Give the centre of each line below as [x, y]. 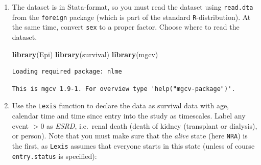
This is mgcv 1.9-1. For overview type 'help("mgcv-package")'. [124, 89]
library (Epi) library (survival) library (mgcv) [85, 54]
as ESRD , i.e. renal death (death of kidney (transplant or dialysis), [152, 125]
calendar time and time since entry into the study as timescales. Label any [129, 115]
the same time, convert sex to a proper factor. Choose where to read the [126, 27]
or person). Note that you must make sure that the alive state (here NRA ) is [130, 136]
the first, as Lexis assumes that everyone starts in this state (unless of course [133, 145]
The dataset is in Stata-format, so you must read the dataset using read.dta [133, 7]
